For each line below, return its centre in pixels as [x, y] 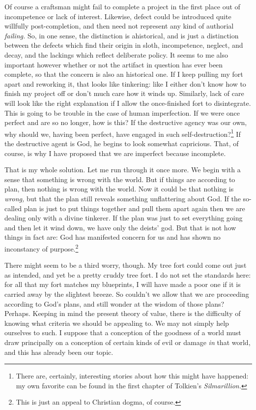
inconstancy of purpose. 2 [42, 248]
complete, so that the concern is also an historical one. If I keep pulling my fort [124, 74]
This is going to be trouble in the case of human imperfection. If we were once [122, 112]
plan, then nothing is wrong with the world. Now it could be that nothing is [119, 189]
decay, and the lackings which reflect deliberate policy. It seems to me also [116, 54]
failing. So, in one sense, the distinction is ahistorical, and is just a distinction [122, 35]
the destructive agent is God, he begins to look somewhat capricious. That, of [122, 143]
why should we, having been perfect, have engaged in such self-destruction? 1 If [123, 133]
